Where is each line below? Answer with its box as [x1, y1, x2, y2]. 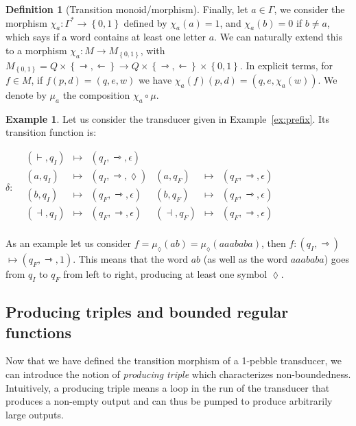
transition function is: [5, 125, 97, 139]
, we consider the [274, 2, 345, 16]
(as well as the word [203, 251, 287, 265]
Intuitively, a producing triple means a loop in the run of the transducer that [5, 380, 330, 394]
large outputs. [5, 407, 64, 421]
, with [140, 43, 165, 57]
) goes [324, 251, 349, 265]
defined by [123, 15, 167, 29]
